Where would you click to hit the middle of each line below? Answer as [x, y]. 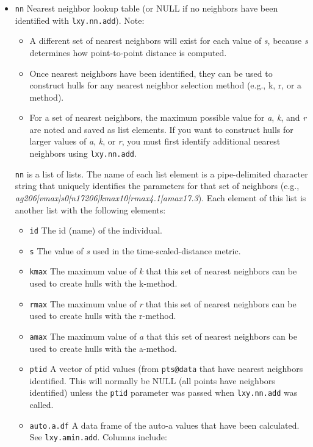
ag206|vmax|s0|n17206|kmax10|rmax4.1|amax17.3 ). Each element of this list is [160, 197]
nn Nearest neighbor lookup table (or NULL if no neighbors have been [146, 8]
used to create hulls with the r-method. [103, 316]
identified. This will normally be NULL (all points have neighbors [152, 380]
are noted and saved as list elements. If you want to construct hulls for [161, 129]
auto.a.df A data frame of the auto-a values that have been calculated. [164, 425]
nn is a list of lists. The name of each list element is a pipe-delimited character [161, 173]
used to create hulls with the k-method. [103, 283]
